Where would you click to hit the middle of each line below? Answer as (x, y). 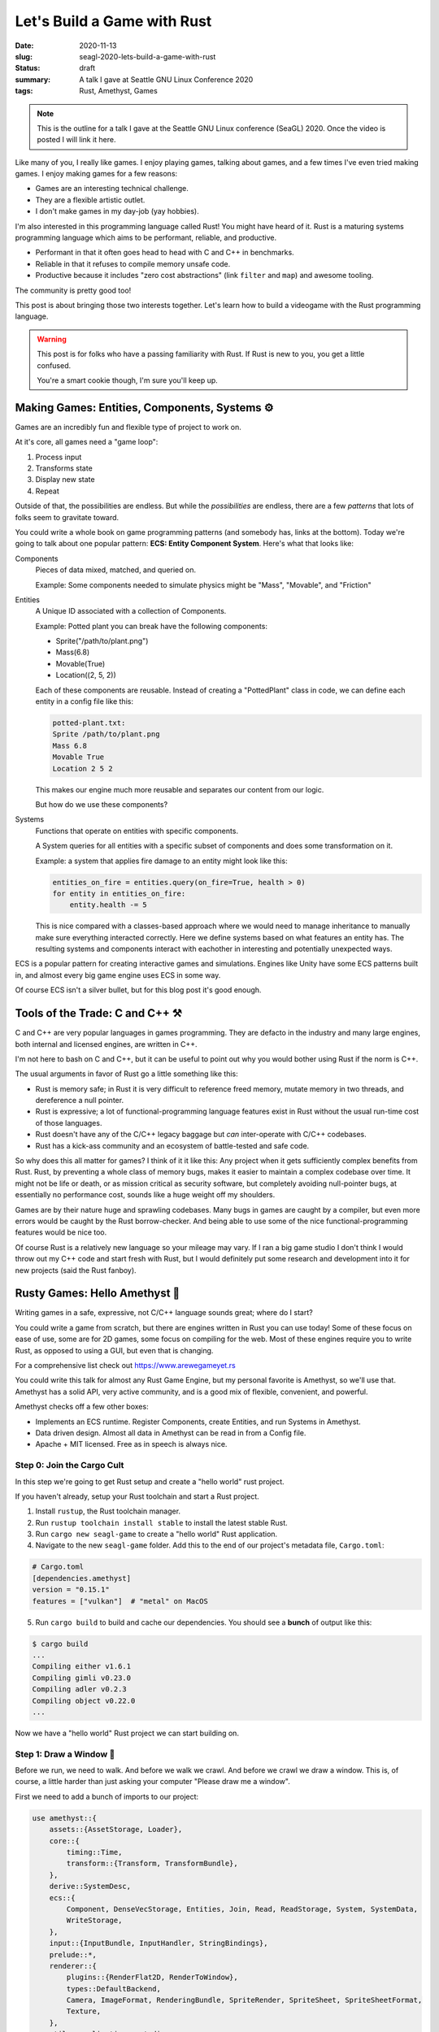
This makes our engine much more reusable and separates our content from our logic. (180, 789)
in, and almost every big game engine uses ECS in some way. (118, 975)
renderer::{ (73, 1966)
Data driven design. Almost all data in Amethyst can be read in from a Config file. (171, 1433)
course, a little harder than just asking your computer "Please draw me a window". (152, 1782)
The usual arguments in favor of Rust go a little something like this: (127, 1074)
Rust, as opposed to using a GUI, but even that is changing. (114, 1350)
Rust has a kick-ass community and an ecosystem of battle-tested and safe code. (172, 1145)
